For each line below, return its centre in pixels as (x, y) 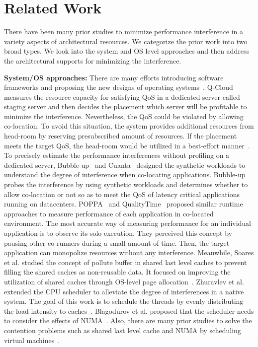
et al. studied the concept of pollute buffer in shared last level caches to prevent (126, 262)
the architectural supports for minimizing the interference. (93, 60)
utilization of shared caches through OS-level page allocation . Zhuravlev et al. (124, 281)
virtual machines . (32, 340)
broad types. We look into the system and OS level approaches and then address (127, 51)
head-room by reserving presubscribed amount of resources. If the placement (121, 136)
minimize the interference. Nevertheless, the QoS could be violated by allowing (124, 116)
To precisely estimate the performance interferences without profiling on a (117, 155)
